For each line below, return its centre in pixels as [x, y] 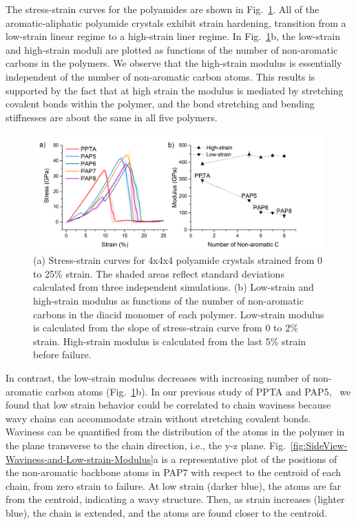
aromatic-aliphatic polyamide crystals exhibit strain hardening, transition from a [176, 22]
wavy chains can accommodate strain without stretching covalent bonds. [158, 418]
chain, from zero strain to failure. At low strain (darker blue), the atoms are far [174, 485]
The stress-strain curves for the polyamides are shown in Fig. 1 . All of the [163, 9]
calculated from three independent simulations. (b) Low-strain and [174, 287]
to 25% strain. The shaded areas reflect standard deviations [159, 273]
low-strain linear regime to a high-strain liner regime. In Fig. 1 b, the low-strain [173, 36]
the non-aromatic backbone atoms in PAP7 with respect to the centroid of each [174, 472]
